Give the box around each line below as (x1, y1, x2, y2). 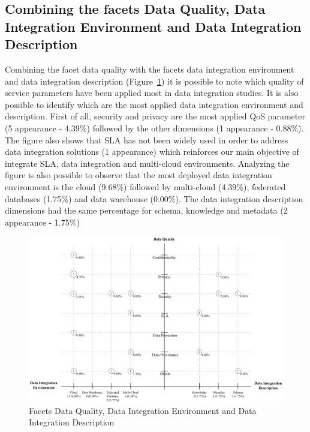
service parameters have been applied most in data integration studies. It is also (5, 86, 299, 99)
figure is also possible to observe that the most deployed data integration (5, 169, 272, 181)
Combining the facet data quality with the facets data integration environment (5, 62, 294, 75)
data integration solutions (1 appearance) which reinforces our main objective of (5, 145, 299, 158)
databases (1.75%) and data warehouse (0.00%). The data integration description (5, 192, 303, 205)
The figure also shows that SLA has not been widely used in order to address (5, 133, 288, 146)
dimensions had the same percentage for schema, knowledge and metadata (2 (5, 204, 288, 217)
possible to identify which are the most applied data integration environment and (5, 98, 303, 110)
